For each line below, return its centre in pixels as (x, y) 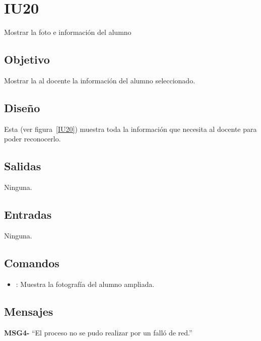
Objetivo (27, 59)
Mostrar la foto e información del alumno (68, 32)
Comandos (32, 262)
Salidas (23, 166)
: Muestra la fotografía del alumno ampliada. (85, 284)
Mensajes (29, 311)
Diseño (22, 107)
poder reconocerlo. (32, 139)
